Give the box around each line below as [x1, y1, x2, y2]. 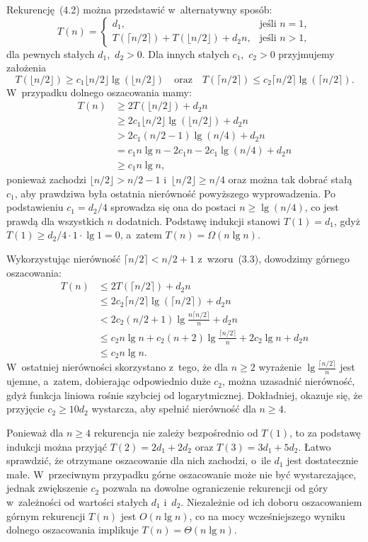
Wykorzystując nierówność [6, 250, 121, 265]
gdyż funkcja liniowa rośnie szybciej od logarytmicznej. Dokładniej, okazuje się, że [6, 387, 362, 402]
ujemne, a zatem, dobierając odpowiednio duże [6, 374, 211, 388]
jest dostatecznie [287, 453, 359, 468]
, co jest [304, 200, 339, 214]
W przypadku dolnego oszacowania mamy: [6, 84, 192, 99]
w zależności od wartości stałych [6, 494, 149, 509]
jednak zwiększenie [6, 480, 88, 495]
